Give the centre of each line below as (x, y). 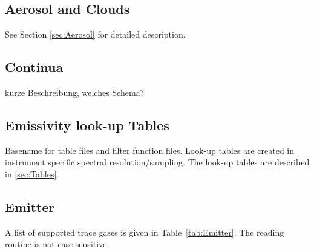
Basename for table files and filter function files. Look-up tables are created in (150, 150)
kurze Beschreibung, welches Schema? (75, 92)
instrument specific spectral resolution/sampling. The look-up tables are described (157, 162)
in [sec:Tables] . (32, 174)
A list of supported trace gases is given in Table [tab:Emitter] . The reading (145, 232)
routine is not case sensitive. (57, 244)
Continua (34, 67)
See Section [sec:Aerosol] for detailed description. (95, 34)
